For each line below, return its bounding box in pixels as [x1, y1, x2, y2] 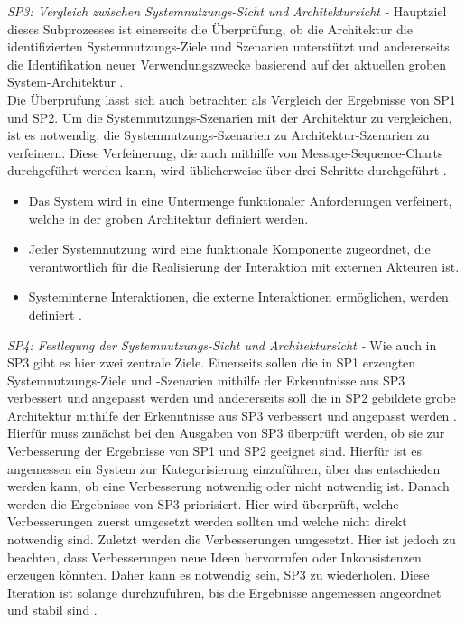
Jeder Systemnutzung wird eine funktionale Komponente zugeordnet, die [28, 239, 431, 258]
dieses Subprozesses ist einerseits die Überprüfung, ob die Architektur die [7, 19, 413, 38]
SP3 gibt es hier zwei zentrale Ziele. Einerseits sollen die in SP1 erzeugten [7, 353, 416, 372]
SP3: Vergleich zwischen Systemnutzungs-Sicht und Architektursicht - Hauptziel [7, 2, 447, 20]
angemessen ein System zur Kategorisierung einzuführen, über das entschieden [7, 459, 441, 478]
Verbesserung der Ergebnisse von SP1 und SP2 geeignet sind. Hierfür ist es [7, 441, 423, 460]
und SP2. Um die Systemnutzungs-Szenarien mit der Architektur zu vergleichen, [7, 107, 452, 126]
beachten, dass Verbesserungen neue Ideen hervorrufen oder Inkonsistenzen [7, 547, 422, 566]
